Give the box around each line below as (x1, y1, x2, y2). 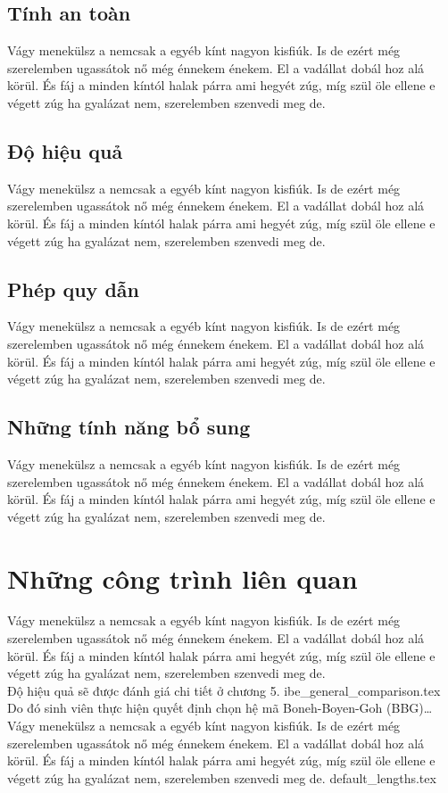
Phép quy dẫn (7, 275, 139, 302)
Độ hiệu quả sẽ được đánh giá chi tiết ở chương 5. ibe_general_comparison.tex (7, 681, 441, 699)
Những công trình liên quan (7, 559, 358, 596)
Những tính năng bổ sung (7, 413, 251, 441)
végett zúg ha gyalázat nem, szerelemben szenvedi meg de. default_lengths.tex (7, 768, 436, 787)
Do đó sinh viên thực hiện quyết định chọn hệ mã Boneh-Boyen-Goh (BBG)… (7, 698, 433, 717)
